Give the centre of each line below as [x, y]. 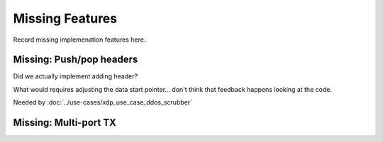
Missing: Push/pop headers [76, 60]
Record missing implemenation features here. [79, 40]
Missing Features [65, 18]
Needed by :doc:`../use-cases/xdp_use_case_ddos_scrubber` [103, 102]
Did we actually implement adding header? [76, 76]
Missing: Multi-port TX [65, 123]
